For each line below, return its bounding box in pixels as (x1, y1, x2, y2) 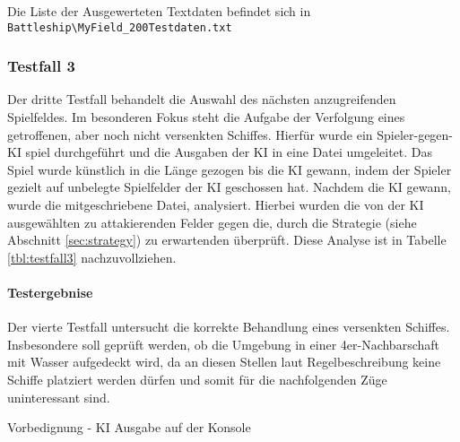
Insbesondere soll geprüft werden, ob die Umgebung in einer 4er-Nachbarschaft (7, 334, 439, 353)
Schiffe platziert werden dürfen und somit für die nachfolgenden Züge (7, 369, 387, 388)
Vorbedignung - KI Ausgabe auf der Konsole (7, 418, 251, 437)
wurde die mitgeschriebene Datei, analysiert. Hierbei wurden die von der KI (7, 195, 424, 214)
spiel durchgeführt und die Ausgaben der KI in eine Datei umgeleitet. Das (25, 143, 433, 161)
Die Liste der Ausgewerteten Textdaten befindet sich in (7, 2, 311, 20)
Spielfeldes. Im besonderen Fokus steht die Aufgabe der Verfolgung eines (7, 108, 405, 126)
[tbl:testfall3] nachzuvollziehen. (7, 247, 177, 266)
